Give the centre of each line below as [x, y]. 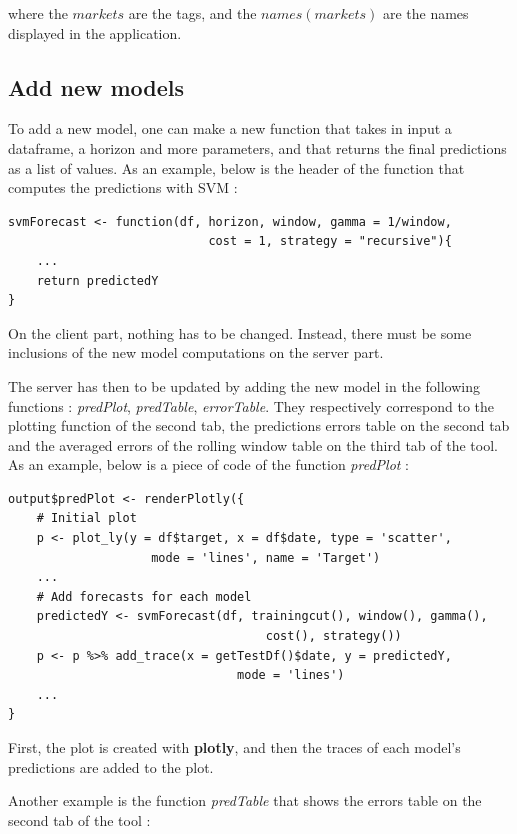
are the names [425, 13]
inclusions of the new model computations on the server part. [196, 352]
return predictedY [97, 280]
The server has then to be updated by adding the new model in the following [244, 385]
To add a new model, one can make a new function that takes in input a [230, 128]
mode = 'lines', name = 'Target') [266, 557]
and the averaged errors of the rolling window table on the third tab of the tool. [253, 444]
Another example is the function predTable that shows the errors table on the [245, 800]
